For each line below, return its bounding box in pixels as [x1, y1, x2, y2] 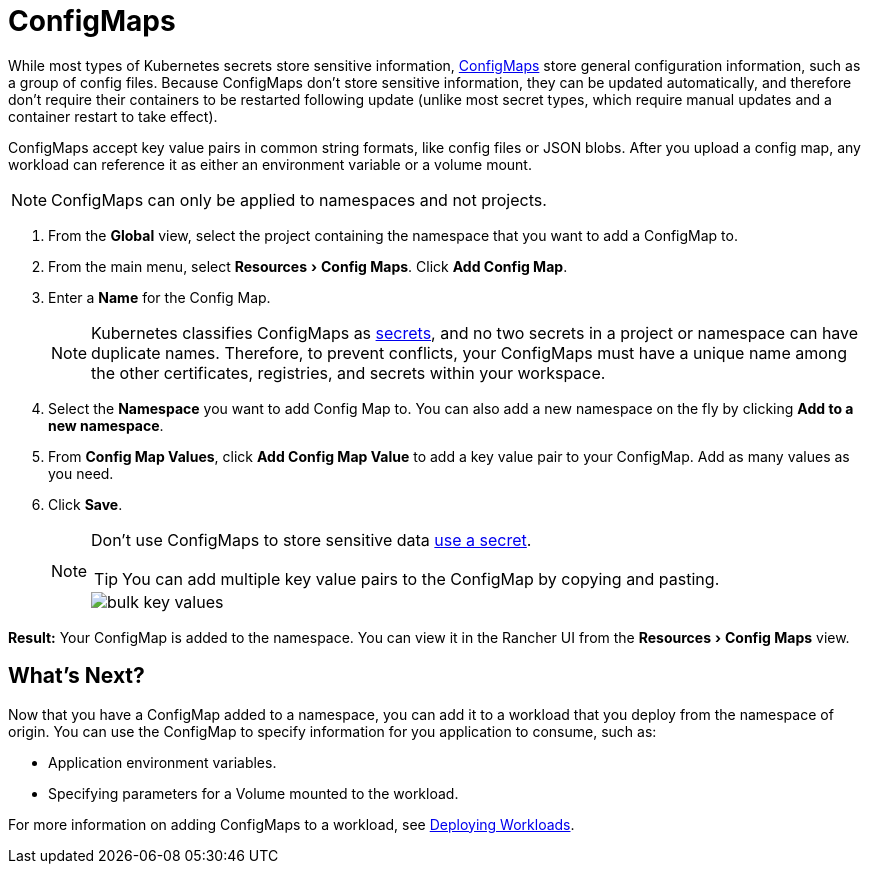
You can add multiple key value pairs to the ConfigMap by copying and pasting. [122, 568, 720, 589]
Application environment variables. [48, 753, 277, 771]
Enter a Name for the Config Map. [48, 288, 271, 306]
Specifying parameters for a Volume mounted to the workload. [48, 784, 459, 802]
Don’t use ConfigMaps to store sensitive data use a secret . [91, 529, 532, 550]
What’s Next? [8, 663, 145, 689]
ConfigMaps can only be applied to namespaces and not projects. [51, 189, 547, 210]
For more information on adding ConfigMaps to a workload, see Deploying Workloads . [8, 815, 575, 833]
